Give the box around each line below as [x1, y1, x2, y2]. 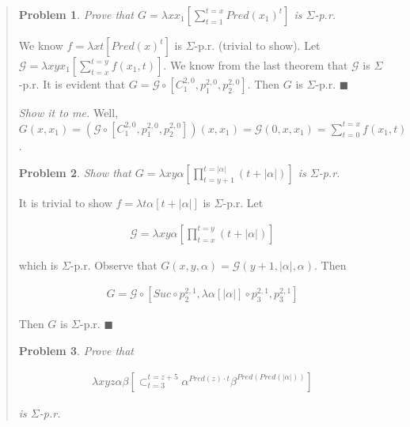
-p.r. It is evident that [18, 76, 126, 92]
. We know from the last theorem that [163, 57, 348, 73]
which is [18, 256, 59, 273]
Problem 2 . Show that [18, 164, 131, 181]
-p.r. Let [222, 195, 264, 211]
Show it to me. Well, [18, 104, 119, 120]
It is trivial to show [18, 195, 112, 211]
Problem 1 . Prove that [18, 6, 135, 22]
